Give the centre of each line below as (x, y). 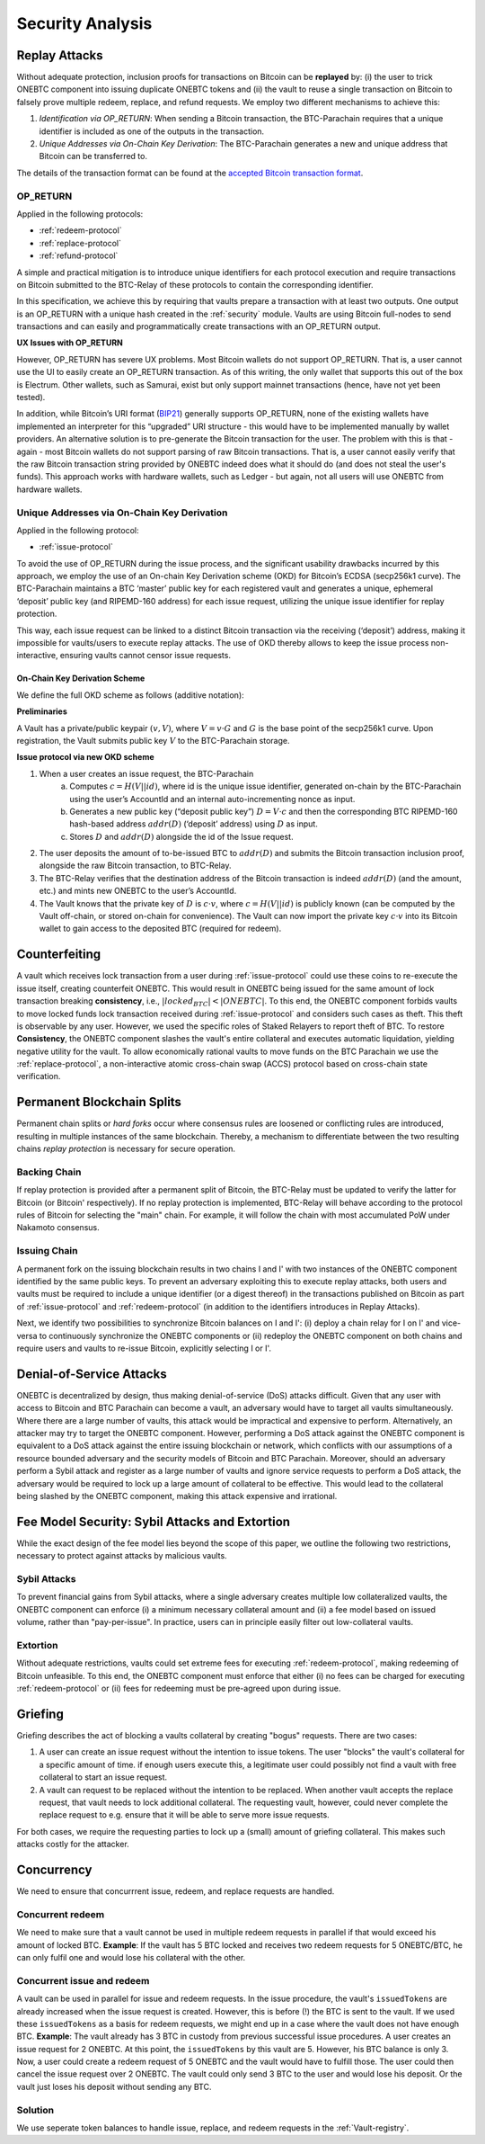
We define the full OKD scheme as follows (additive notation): (130, 695)
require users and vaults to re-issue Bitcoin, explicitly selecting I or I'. (144, 1348)
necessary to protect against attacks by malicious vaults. (122, 1556)
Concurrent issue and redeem (83, 1980)
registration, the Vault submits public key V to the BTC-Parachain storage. (153, 740)
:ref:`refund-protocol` (79, 255)
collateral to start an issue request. (103, 1777)
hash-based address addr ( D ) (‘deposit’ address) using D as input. (194, 824)
